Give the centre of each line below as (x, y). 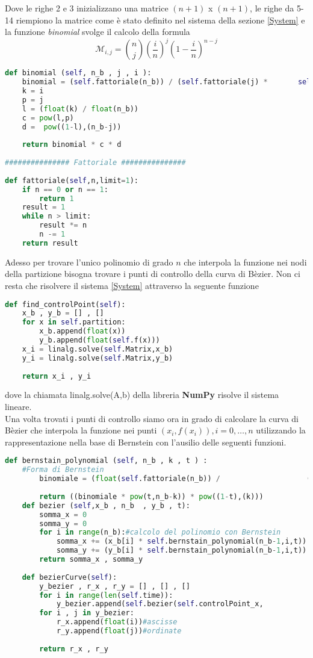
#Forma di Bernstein (63, 470)
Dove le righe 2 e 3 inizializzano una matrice (87, 8)
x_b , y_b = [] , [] (63, 313)
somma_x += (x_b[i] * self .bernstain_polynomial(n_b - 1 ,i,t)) (181, 542)
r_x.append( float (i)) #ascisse (117, 622)
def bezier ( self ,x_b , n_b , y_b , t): (106, 505)
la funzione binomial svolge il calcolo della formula (98, 32)
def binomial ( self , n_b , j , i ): (78, 73)
